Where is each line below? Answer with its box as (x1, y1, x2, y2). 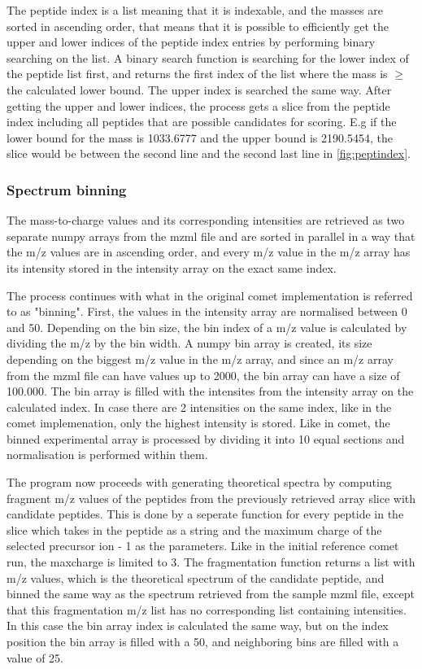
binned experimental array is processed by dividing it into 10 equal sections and (7, 430, 405, 447)
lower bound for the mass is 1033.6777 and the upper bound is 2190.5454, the (7, 129, 393, 146)
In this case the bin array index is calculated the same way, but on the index (7, 617, 389, 634)
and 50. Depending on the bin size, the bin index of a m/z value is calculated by (7, 318, 407, 335)
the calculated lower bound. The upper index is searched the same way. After (7, 81, 392, 98)
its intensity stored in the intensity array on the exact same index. (7, 259, 337, 276)
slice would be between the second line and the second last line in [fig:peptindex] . (7, 145, 411, 162)
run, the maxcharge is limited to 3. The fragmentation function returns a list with (7, 553, 415, 571)
